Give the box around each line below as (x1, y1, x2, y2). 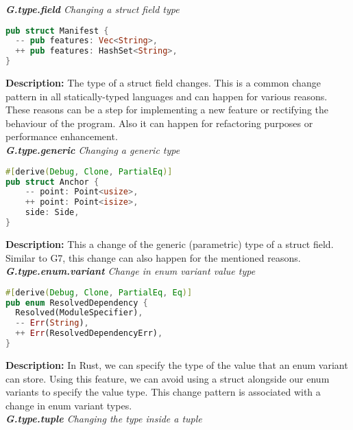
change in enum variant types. (5, 398, 132, 412)
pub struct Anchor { (5, 177, 99, 187)
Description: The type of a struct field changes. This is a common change (5, 76, 321, 90)
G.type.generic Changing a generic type (5, 143, 180, 157)
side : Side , (25, 207, 80, 218)
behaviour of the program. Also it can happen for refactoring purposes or (5, 115, 313, 130)
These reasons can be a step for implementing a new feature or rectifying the (5, 102, 329, 117)
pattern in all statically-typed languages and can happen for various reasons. (5, 89, 328, 103)
